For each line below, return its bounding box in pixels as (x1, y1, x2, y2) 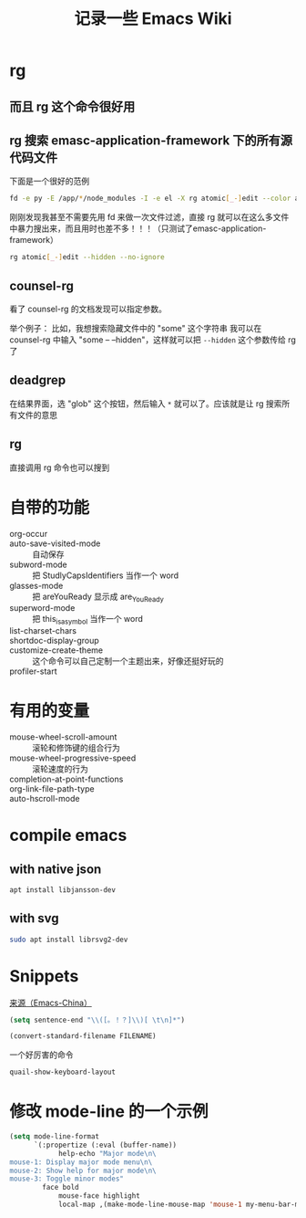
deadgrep (9, 373, 66, 388)
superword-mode (9, 603, 76, 614)
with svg (9, 910, 59, 927)
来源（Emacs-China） (9, 997, 93, 1008)
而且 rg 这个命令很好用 (9, 99, 136, 114)
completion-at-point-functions (9, 773, 124, 785)
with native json (9, 861, 102, 877)
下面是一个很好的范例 (9, 175, 89, 187)
